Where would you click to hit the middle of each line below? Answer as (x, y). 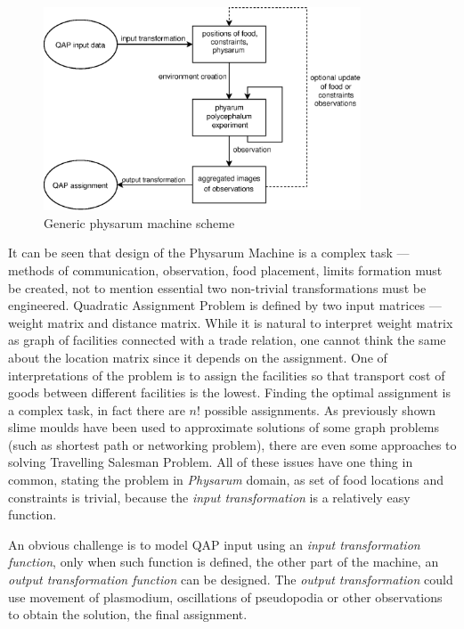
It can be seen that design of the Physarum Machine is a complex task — (209, 253)
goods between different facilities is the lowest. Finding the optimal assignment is (229, 392)
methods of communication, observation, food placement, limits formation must (225, 270)
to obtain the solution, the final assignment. (128, 614)
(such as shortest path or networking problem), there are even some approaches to (232, 444)
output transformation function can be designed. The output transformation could (231, 580)
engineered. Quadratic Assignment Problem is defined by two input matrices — (225, 305)
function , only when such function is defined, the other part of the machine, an (224, 562)
